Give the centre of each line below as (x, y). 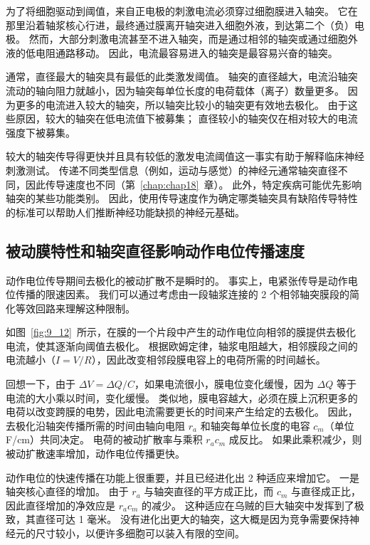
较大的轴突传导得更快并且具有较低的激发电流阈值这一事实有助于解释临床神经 (185, 156)
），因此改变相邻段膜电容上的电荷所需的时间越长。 (208, 360)
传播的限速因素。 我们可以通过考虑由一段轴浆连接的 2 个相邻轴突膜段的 (182, 294)
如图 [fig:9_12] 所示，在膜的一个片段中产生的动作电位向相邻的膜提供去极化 (181, 332)
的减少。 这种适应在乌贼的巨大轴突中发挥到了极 (253, 505)
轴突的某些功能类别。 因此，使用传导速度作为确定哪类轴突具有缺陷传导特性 (182, 198)
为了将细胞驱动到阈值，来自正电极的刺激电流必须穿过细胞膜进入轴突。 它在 (182, 11)
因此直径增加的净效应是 (60, 505)
